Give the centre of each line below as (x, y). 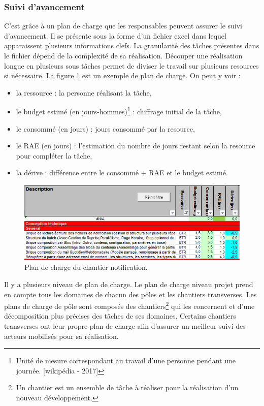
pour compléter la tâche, (54, 155)
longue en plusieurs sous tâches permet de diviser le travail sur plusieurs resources (131, 65)
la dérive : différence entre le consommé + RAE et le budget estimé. (122, 173)
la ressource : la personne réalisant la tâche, (84, 92)
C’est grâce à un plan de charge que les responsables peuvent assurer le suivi (123, 26)
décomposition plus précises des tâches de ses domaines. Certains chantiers (120, 316)
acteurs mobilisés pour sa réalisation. (61, 336)
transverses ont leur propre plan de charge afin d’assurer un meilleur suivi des (125, 325)
